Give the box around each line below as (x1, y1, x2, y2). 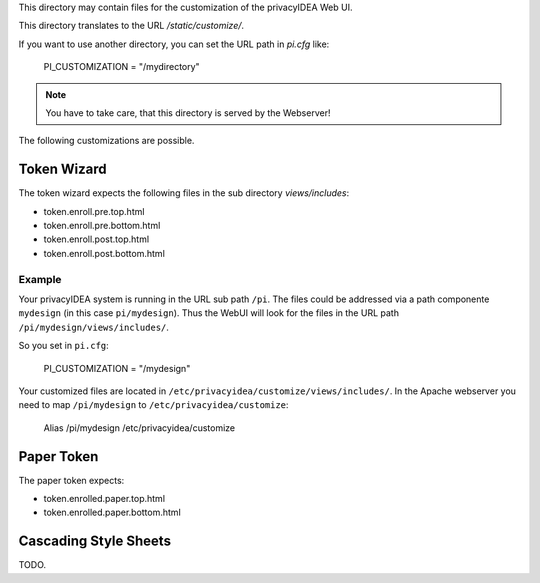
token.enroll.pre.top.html (43, 205, 145, 217)
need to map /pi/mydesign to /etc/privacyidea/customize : (18, 399, 289, 411)
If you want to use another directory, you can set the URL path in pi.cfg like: (18, 38, 330, 50)
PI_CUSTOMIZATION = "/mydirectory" (43, 61, 200, 73)
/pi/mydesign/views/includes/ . (18, 321, 170, 333)
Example (18, 272, 62, 286)
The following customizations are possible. (18, 135, 195, 147)
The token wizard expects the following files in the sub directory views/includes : (18, 187, 350, 199)
